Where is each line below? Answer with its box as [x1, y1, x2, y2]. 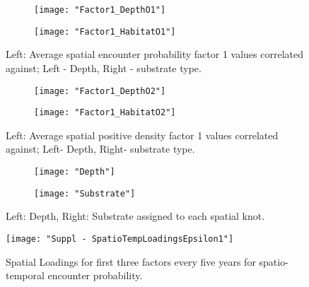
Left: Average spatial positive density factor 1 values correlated [6, 127, 279, 142]
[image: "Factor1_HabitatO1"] [34, 26, 176, 37]
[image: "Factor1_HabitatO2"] [34, 107, 176, 118]
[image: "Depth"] [34, 167, 115, 177]
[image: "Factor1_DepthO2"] [34, 86, 166, 96]
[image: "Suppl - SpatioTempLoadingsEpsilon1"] [6, 233, 234, 244]
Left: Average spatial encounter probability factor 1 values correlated [6, 47, 303, 61]
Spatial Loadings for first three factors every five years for [6, 254, 256, 269]
